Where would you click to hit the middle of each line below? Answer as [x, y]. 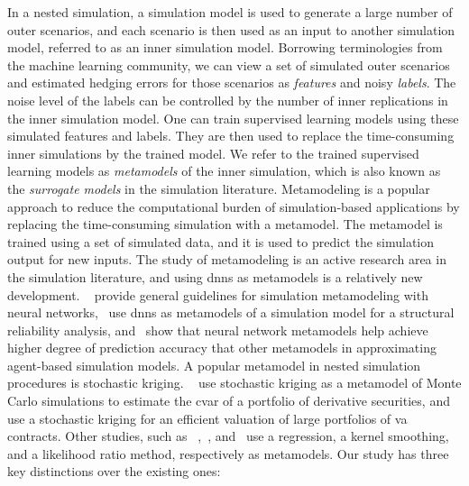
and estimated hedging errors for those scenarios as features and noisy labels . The [232, 83]
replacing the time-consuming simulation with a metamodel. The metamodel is [225, 224]
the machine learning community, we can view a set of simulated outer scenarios [229, 64]
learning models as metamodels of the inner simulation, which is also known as [224, 171]
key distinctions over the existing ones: [114, 471]
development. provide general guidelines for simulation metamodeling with [218, 294]
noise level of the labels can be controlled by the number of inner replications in [228, 100]
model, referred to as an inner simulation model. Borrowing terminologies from [225, 47]
